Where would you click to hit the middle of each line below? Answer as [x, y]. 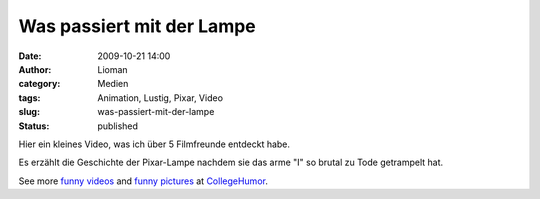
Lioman [113, 69]
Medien [113, 84]
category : [39, 84]
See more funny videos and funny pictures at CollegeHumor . [143, 181]
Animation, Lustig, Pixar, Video [160, 97]
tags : [29, 97]
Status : [34, 126]
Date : [30, 56]
